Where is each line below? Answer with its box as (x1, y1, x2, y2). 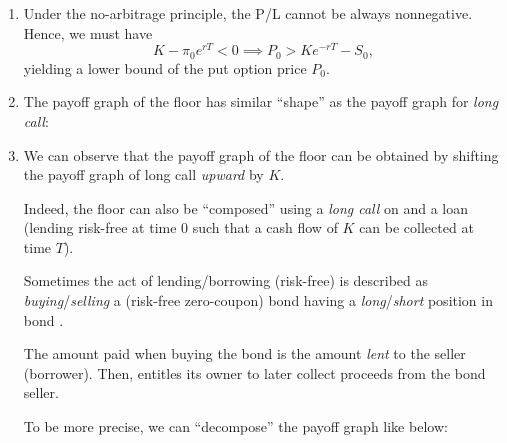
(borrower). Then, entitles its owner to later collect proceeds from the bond (23, 362, 486, 383)
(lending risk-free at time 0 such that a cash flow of (23, 217, 338, 238)
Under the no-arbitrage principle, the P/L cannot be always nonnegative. (23, 3, 473, 23)
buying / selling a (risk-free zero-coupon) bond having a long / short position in (23, 290, 493, 311)
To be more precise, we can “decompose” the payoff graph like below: (23, 416, 448, 437)
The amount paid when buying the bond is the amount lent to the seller (23, 343, 466, 364)
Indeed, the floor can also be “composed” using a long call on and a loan (23, 197, 469, 218)
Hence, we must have (23, 22, 153, 43)
